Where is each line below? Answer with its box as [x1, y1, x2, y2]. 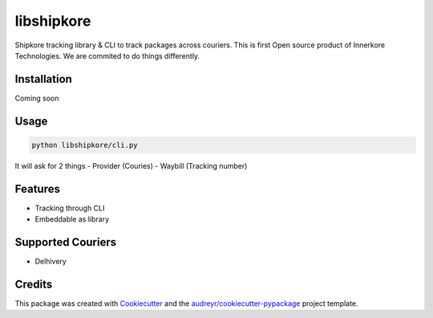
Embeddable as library [34, 214, 110, 224]
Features [14, 181, 60, 196]
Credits [14, 277, 53, 291]
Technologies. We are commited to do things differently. [14, 51, 200, 60]
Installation [14, 72, 72, 86]
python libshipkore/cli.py [31, 141, 138, 149]
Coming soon [14, 93, 59, 103]
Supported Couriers [14, 235, 116, 249]
